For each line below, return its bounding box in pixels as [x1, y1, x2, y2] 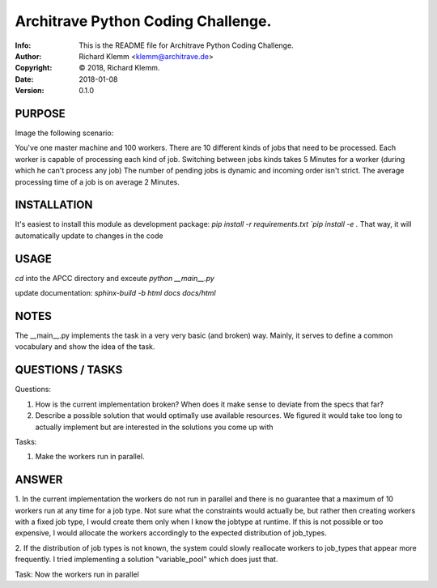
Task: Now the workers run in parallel [15, 569, 139, 579]
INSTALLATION [15, 198, 93, 212]
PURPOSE [15, 106, 66, 121]
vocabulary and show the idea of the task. [15, 342, 155, 352]
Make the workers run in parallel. [35, 452, 145, 462]
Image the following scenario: [15, 128, 114, 138]
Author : [15, 51, 42, 61]
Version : [15, 86, 45, 96]
